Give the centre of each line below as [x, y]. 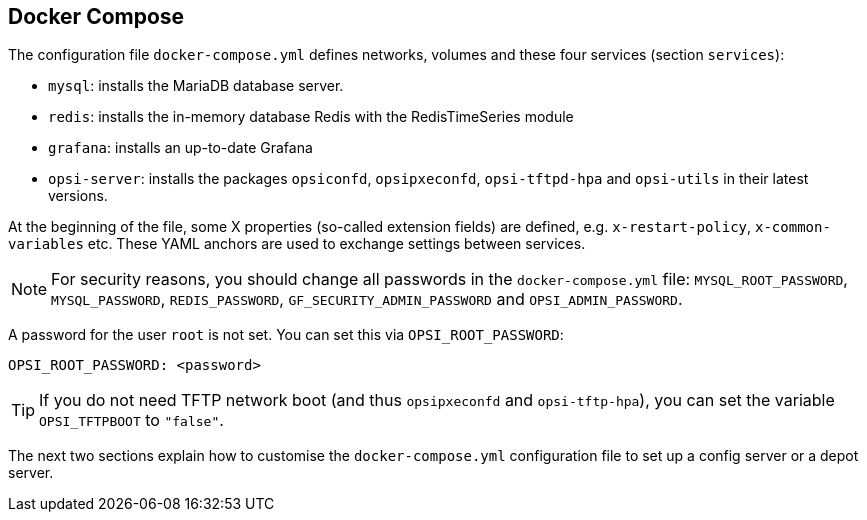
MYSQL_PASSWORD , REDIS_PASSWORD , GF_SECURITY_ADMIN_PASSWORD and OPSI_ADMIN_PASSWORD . [367, 299]
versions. [78, 196]
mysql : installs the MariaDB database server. [196, 86]
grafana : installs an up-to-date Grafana [180, 148]
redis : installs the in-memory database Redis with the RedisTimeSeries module [311, 117]
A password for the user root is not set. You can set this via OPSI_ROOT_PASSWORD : [286, 335]
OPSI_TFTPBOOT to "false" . [131, 420]
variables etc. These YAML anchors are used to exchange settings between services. [297, 244]
